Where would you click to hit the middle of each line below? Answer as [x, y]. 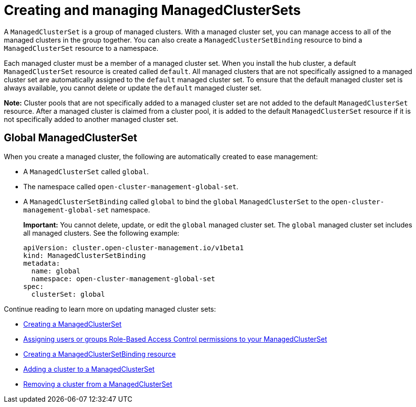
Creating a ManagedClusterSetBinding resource [100, 354]
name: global [56, 271]
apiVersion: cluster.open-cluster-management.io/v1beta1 [134, 248]
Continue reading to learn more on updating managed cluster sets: [110, 309]
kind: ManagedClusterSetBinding [85, 255]
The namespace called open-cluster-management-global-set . [131, 186]
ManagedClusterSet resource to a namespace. [81, 48]
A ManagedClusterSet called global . [86, 171]
